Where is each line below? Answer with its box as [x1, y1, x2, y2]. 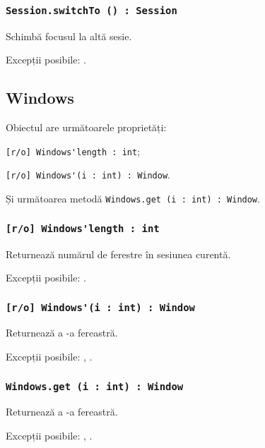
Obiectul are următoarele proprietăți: [6, 120, 167, 135]
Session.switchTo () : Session [6, 4, 177, 16]
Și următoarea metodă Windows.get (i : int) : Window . [6, 191, 260, 206]
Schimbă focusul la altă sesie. [6, 28, 132, 43]
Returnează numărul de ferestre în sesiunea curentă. [6, 246, 231, 261]
